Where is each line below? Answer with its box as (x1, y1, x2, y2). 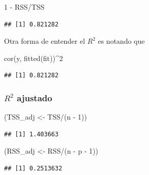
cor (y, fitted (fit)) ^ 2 (4, 52, 63, 63)
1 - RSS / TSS (4, 2, 45, 12)
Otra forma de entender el (4, 36, 85, 46)
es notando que (98, 36, 145, 46)
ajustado (17, 91, 52, 104)
